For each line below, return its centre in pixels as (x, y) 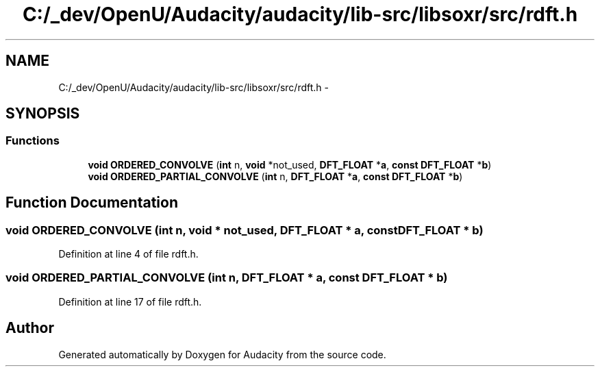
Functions (33, 141)
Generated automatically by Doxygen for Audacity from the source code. (222, 354)
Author (30, 328)
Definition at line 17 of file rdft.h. (130, 301)
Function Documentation (92, 203)
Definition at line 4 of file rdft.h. (128, 254)
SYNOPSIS (43, 114)
